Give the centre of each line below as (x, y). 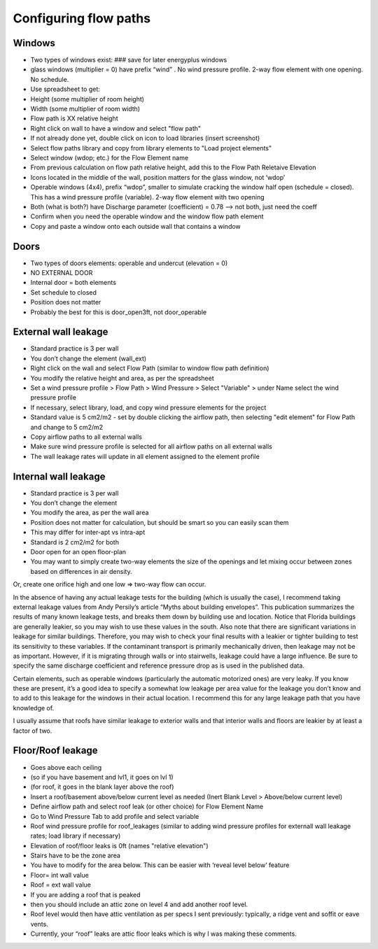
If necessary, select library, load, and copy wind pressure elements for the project (148, 407)
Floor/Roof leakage (55, 751)
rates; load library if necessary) (76, 836)
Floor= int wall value (59, 875)
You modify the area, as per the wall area (90, 513)
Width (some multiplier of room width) (85, 109)
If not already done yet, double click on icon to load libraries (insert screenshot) (145, 138)
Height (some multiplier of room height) (87, 99)
